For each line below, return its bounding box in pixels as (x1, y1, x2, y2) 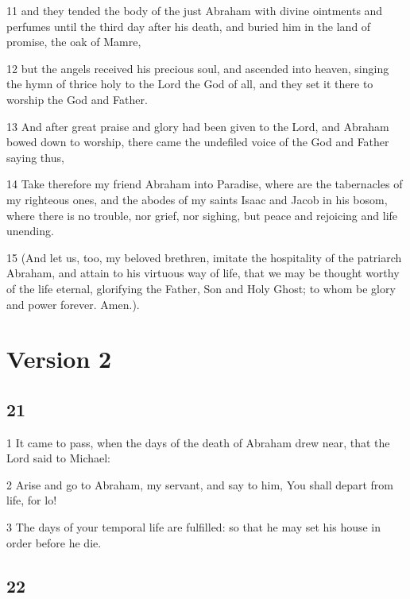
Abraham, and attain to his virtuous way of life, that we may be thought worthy (6, 265, 400, 281)
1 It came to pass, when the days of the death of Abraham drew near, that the (6, 434, 390, 450)
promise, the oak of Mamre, (6, 33, 141, 50)
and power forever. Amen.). (6, 296, 140, 312)
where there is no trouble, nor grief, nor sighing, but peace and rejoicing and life (6, 207, 398, 223)
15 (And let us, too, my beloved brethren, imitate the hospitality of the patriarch (6, 249, 402, 265)
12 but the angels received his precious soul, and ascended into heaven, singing (6, 60, 389, 76)
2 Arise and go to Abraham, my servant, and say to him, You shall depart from (6, 476, 394, 493)
